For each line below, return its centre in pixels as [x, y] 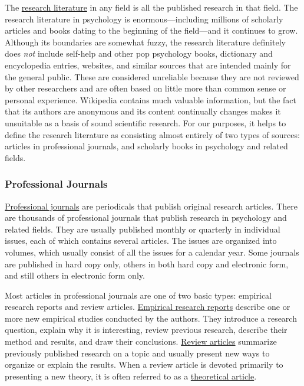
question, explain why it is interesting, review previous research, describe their [146, 330]
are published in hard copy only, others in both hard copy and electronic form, [147, 264]
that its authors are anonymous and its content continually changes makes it [143, 111]
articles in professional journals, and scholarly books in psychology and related [146, 146]
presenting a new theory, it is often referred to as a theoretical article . [131, 376]
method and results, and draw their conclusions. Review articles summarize [141, 341]
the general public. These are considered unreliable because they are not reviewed [152, 76]
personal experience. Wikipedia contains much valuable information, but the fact [151, 99]
